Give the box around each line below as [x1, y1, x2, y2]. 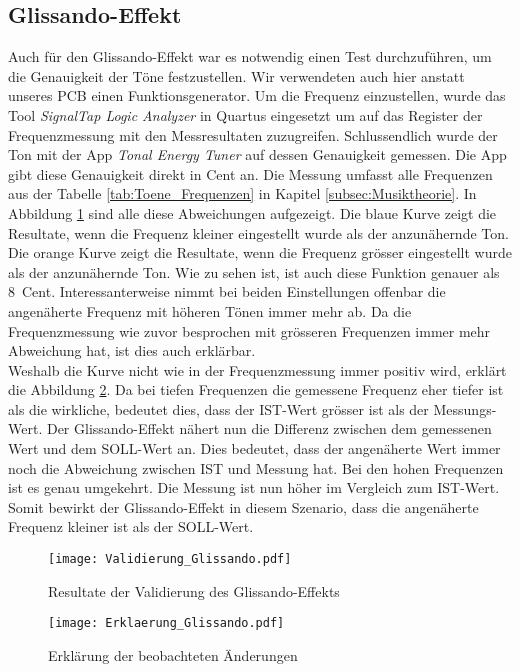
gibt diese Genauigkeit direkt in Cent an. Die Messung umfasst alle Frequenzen [8, 163, 493, 184]
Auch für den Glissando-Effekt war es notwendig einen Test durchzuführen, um [8, 46, 492, 67]
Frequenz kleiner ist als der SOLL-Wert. [8, 516, 254, 537]
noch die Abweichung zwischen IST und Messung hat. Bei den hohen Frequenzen [8, 457, 504, 478]
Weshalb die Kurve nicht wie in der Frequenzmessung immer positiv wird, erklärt [8, 359, 507, 380]
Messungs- [433, 398, 497, 419]
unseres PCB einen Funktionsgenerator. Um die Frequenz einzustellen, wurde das [8, 85, 506, 106]
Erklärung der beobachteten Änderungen [48, 644, 298, 665]
